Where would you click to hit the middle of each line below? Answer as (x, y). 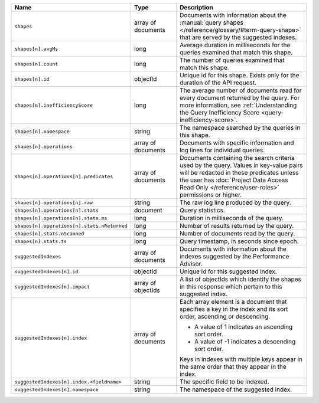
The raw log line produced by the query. (235, 202)
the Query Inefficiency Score (219, 112)
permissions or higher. (211, 195)
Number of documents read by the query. (237, 233)
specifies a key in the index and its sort (234, 309)
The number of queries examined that (232, 60)
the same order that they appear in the (233, 367)
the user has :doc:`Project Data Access (234, 180)
